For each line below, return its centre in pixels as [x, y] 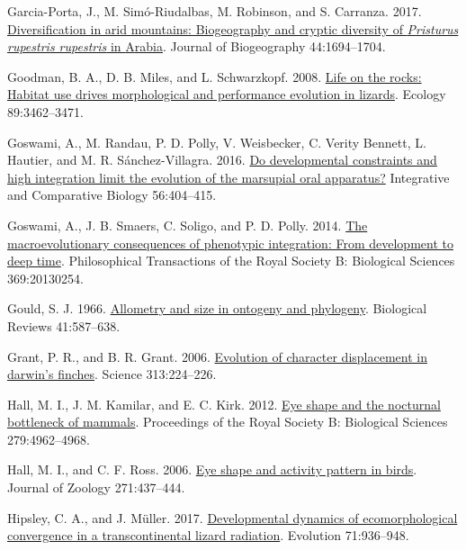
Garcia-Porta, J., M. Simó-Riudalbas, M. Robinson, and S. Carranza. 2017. [215, 11]
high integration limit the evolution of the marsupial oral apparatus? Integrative [229, 177]
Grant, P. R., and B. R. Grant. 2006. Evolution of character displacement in [217, 356]
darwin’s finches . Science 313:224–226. [112, 374]
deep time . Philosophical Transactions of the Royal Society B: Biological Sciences [231, 261]
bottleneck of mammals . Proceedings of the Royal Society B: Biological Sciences [228, 422]
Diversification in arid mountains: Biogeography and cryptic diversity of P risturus [233, 28]
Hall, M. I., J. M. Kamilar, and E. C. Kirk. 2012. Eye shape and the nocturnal [224, 404]
